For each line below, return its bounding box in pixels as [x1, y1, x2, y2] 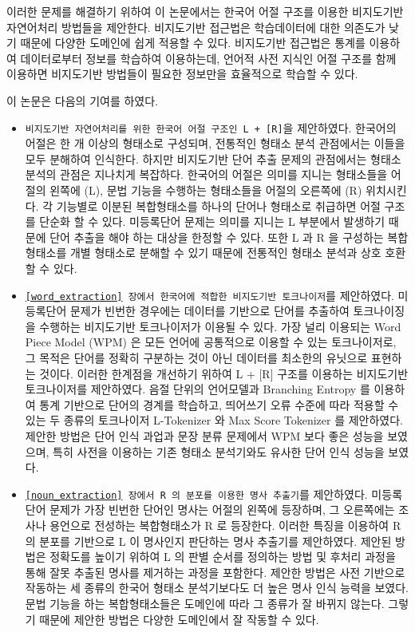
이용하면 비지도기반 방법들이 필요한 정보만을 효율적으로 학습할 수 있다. [6, 65, 358, 82]
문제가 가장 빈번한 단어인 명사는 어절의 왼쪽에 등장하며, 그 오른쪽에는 [49, 501, 395, 518]
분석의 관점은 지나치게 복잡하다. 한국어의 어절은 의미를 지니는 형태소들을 [25, 166, 388, 183]
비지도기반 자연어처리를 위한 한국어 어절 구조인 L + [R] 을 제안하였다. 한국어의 [25, 119, 397, 136]
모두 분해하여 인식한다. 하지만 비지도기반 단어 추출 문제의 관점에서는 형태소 [25, 150, 401, 167]
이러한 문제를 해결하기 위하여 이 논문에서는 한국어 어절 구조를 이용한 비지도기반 [6, 3, 404, 19]
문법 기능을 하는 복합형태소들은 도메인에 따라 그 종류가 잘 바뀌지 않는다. [25, 594, 385, 611]
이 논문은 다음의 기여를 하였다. [6, 92, 158, 109]
